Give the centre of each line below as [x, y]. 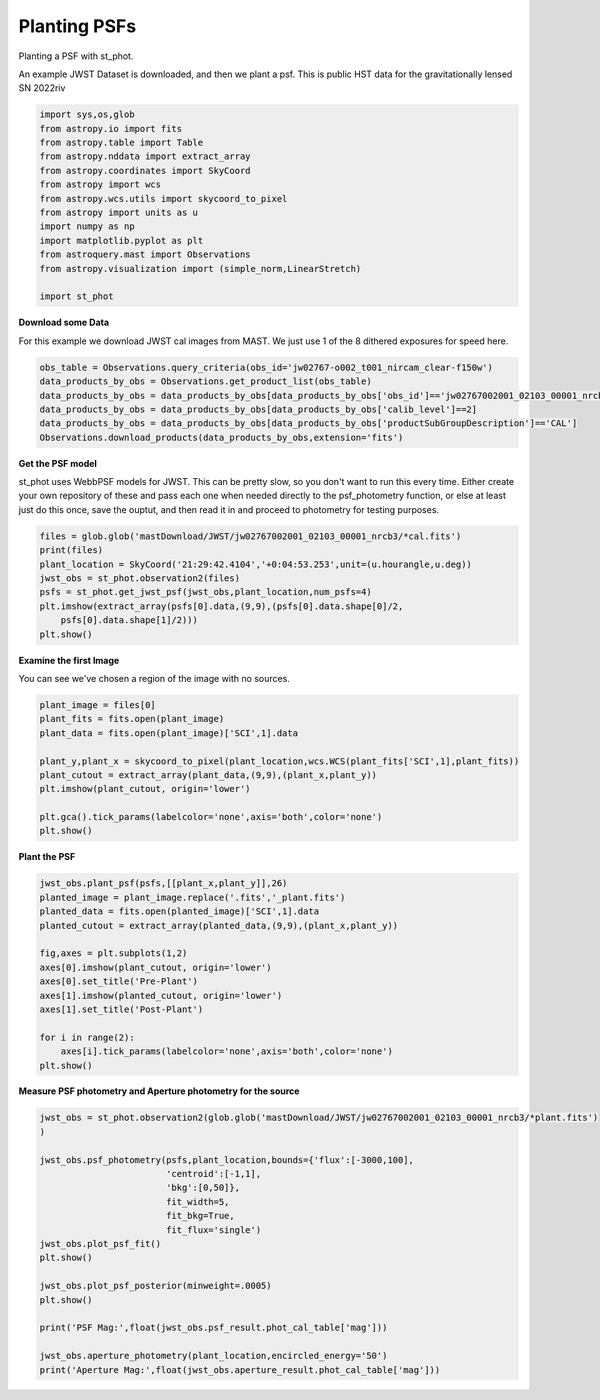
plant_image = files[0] [98, 704]
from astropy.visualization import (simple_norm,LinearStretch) [200, 268]
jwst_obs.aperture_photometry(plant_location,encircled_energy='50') [213, 1356]
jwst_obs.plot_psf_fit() [100, 1243]
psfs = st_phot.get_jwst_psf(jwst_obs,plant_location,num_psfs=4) [205, 592]
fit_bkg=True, [200, 1216]
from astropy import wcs [100, 184]
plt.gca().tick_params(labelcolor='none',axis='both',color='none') [211, 817]
